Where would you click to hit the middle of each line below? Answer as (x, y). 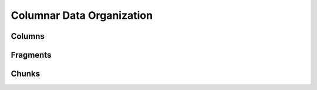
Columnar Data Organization (82, 15)
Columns (28, 36)
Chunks (26, 74)
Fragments (31, 55)
